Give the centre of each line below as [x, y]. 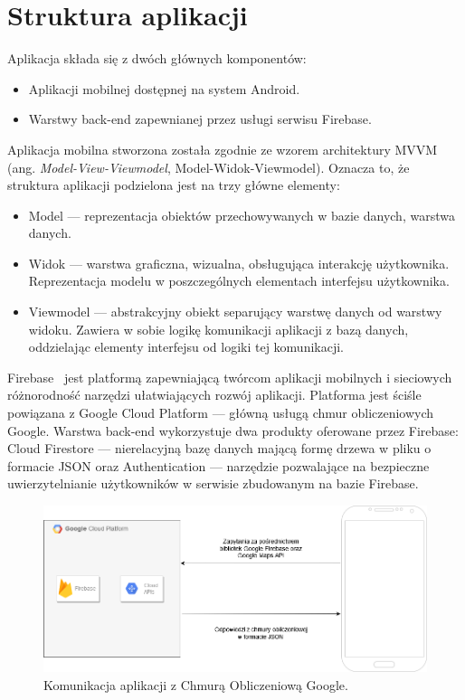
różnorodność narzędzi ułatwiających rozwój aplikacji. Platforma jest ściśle [214, 395]
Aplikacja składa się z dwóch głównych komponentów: [157, 58]
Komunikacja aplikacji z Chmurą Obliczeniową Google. [196, 684]
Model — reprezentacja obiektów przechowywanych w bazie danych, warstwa [242, 215]
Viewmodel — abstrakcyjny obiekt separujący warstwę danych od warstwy [235, 312]
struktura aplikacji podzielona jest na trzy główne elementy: [174, 185]
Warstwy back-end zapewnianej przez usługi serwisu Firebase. [200, 119]
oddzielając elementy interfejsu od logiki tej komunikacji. [186, 347]
